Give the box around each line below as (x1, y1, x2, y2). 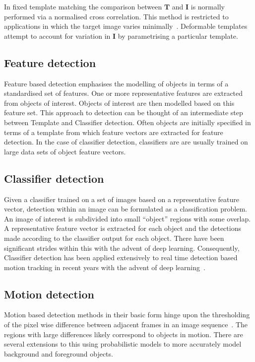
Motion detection (4, 286, 94, 301)
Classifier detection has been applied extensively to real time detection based (4, 252, 238, 263)
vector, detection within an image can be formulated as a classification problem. (4, 204, 247, 214)
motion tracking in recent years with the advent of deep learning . (4, 262, 205, 272)
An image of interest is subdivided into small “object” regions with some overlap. (4, 213, 251, 223)
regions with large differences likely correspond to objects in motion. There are (4, 329, 243, 339)
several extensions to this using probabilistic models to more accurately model (4, 339, 242, 349)
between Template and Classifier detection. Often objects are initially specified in (4, 117, 251, 127)
